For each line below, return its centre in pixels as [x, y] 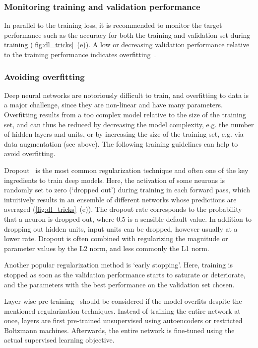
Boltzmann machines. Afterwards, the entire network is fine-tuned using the [119, 330]
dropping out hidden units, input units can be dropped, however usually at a [121, 228]
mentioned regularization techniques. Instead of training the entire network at [122, 310]
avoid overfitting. [30, 153]
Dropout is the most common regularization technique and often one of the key [126, 170]
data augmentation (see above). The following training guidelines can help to [121, 143]
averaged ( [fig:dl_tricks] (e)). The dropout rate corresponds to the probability [123, 209]
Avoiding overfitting [44, 76]
